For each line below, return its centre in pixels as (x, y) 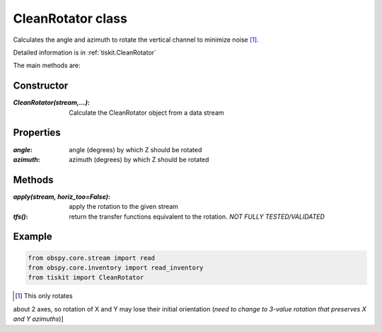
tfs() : (21, 217)
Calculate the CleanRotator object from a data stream (146, 113)
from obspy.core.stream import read (92, 258)
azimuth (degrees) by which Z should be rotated (139, 159)
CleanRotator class (70, 18)
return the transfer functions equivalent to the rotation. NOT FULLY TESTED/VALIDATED (197, 217)
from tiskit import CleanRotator (86, 277)
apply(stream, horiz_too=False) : (62, 196)
